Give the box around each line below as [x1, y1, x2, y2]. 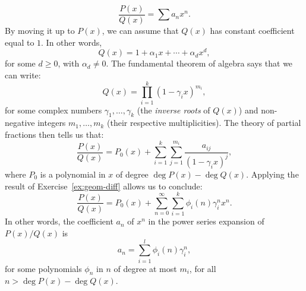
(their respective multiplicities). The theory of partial [107, 116, 301, 129]
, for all [189, 262, 216, 274]
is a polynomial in [40, 168, 106, 180]
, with [58, 57, 80, 69]
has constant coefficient [210, 24, 295, 37]
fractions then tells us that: [5, 128, 104, 141]
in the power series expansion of [148, 215, 264, 227]
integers [37, 116, 66, 129]
